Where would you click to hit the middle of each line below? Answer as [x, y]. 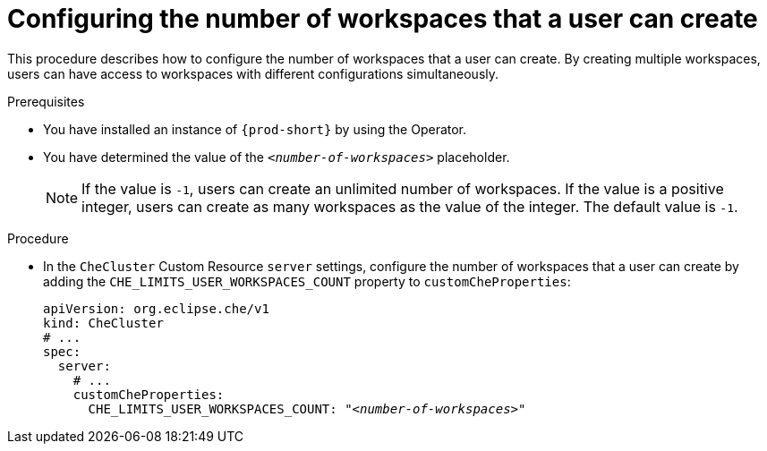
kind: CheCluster [103, 323]
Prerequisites [46, 101]
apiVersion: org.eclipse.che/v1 [156, 308]
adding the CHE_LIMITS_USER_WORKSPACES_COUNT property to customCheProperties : [307, 281]
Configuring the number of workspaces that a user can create [383, 19]
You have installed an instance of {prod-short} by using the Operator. [255, 129]
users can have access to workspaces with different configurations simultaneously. [253, 73]
